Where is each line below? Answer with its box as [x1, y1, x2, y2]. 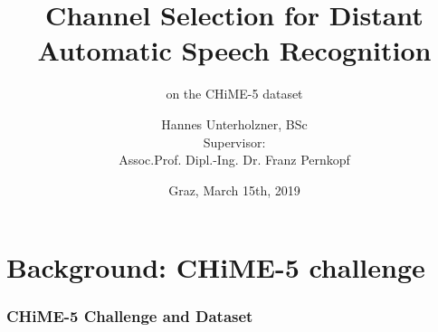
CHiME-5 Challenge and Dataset [6, 305, 253, 327]
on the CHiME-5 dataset [166, 84, 303, 103]
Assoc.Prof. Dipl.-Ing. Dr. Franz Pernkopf [119, 150, 350, 169]
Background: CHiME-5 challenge [6, 249, 425, 286]
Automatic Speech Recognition [37, 32, 432, 69]
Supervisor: [203, 132, 266, 151]
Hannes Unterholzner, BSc [161, 114, 308, 133]
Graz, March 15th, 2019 [168, 180, 300, 199]
